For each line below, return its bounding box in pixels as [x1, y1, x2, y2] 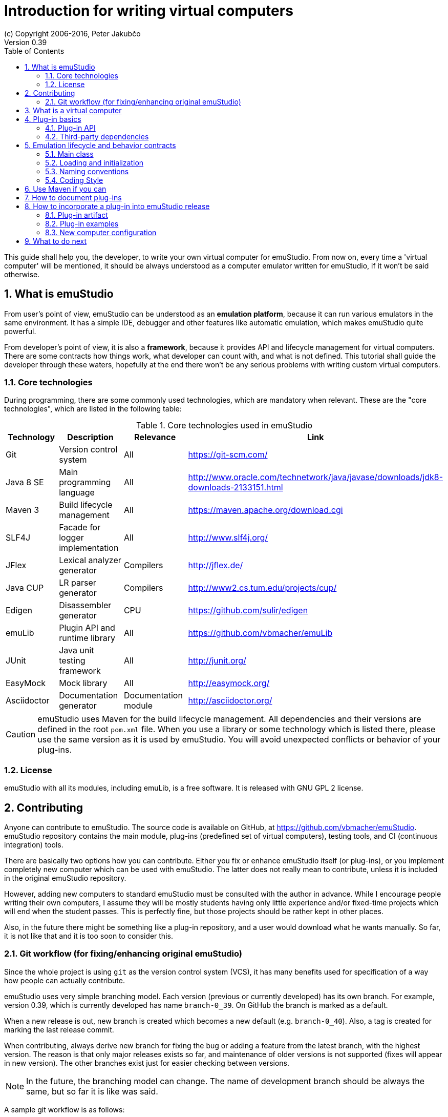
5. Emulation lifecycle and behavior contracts [25, 140, 176, 150]
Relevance [134, 432, 176, 443]
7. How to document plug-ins [25, 193, 122, 202]
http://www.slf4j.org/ [188, 532, 268, 543]
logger [59, 532, 84, 543]
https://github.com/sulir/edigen [188, 605, 308, 616]
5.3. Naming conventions [45, 167, 129, 176]
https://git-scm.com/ [188, 449, 268, 460]
